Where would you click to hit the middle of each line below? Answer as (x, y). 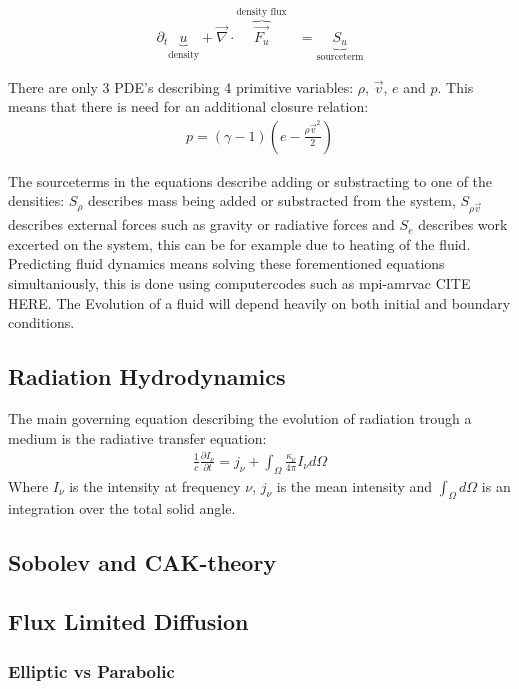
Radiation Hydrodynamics (147, 376)
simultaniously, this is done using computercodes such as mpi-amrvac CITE (239, 282)
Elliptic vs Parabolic (91, 670)
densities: (36, 200)
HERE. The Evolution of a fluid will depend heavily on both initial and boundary (259, 302)
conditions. (41, 322)
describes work (463, 224)
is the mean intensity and (354, 485)
